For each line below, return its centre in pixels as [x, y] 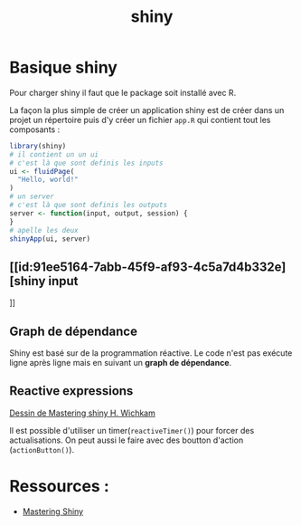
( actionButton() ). [42, 449]
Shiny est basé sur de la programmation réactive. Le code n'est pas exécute [151, 353]
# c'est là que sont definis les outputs [89, 206]
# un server [32, 196]
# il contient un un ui [54, 154]
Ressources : [60, 487]
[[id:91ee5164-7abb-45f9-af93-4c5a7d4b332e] [148, 267]
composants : [35, 129]
